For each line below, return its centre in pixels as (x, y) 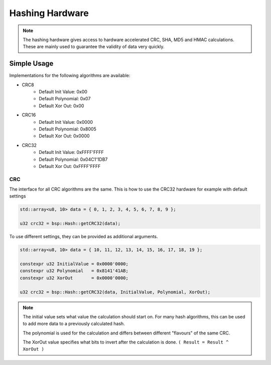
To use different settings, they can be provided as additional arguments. (84, 237)
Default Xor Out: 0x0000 (64, 136)
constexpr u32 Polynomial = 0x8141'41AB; (74, 271)
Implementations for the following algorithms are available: (70, 76)
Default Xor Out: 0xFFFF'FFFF (70, 166)
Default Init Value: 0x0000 (66, 122)
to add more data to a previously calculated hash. (74, 324)
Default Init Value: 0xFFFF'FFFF (71, 152)
